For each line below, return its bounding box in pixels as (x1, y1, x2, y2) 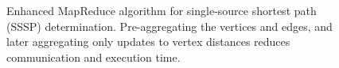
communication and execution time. (6, 48, 181, 65)
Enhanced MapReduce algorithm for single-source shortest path (6, 2, 317, 18)
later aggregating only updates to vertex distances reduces (6, 33, 290, 50)
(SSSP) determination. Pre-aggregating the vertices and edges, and (6, 17, 333, 34)
